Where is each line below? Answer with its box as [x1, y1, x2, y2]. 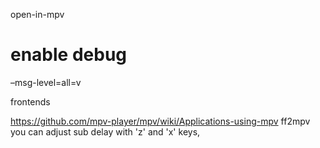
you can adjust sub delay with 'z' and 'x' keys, [10, 125, 201, 138]
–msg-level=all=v [10, 76, 82, 88]
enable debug [10, 44, 128, 66]
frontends [10, 95, 51, 108]
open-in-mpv [10, 9, 65, 20]
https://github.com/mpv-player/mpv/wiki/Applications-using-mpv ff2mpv [10, 115, 311, 127]
